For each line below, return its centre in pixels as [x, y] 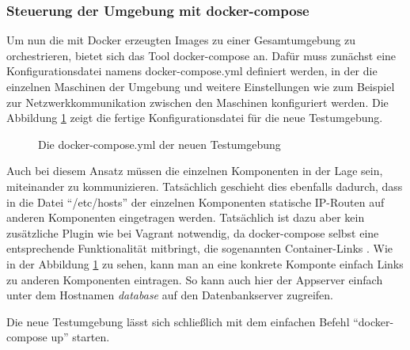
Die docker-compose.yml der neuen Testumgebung [159, 144]
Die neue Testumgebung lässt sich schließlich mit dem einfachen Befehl [178, 321]
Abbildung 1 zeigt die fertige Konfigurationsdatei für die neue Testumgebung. [195, 118]
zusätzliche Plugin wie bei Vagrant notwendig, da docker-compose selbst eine [193, 232]
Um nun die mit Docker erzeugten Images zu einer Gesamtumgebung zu [181, 40]
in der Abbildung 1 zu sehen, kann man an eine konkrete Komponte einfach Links [205, 263]
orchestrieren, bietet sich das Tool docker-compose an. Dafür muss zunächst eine [201, 55]
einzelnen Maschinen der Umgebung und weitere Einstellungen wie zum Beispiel [201, 86]
